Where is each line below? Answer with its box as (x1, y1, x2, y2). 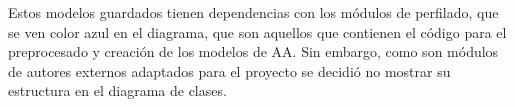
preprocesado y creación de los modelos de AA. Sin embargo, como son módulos (8, 41, 499, 62)
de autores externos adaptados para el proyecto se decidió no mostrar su (8, 60, 451, 81)
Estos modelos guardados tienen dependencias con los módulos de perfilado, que (8, 2, 499, 22)
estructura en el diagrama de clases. (8, 80, 227, 101)
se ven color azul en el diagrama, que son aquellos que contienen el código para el (8, 21, 507, 42)
